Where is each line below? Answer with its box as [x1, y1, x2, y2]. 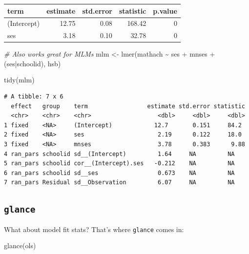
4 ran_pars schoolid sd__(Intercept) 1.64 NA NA [4, 150, 235, 157]
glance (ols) [4, 240, 36, 251]
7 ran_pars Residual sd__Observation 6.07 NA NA [4, 179, 235, 186]
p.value [153, 5, 177, 16]
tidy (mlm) [4, 75, 35, 85]
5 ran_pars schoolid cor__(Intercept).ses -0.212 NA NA [4, 160, 235, 167]
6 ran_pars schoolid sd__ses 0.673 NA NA [4, 169, 235, 176]
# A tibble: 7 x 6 [4, 93, 63, 100]
